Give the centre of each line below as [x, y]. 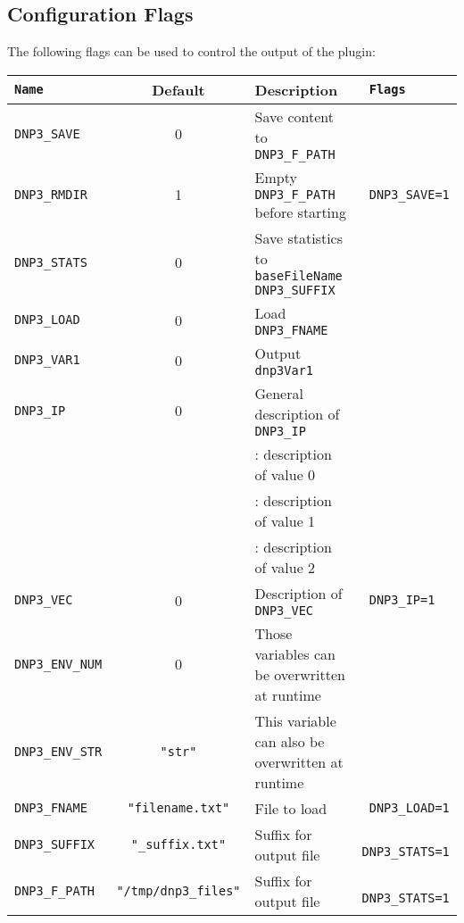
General [279, 393]
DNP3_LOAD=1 [409, 808]
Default [178, 89]
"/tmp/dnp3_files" [178, 890]
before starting [300, 212]
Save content [294, 116]
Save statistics [299, 237]
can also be [290, 741]
